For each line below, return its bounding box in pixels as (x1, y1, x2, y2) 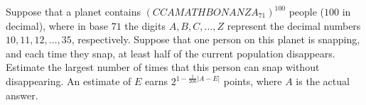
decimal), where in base (6, 18, 108, 33)
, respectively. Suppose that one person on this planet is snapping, (71, 32, 360, 47)
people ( (289, 4, 325, 18)
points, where (223, 74, 282, 89)
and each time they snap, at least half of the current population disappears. (6, 45, 335, 60)
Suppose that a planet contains (6, 4, 141, 18)
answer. (6, 87, 38, 102)
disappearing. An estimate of (6, 74, 131, 89)
